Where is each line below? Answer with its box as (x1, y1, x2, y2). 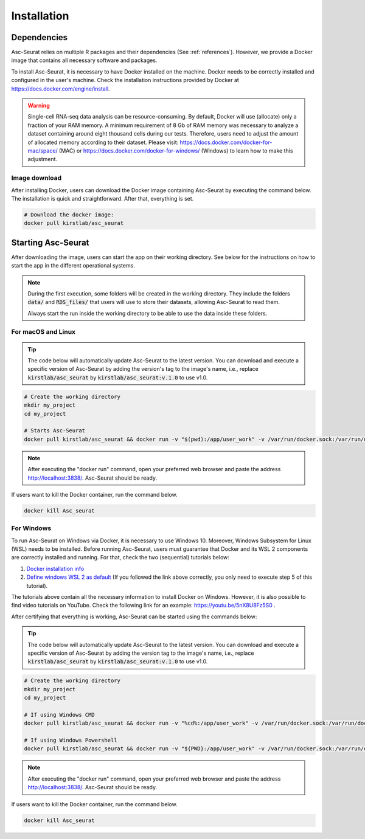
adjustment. (27, 156, 58, 163)
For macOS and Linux (11, 328, 76, 336)
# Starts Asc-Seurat (24, 427, 85, 434)
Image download (11, 174, 62, 182)
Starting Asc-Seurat (11, 237, 89, 247)
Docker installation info (26, 565, 85, 572)
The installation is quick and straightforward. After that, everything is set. (11, 195, 194, 202)
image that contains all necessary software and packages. (11, 57, 158, 64)
